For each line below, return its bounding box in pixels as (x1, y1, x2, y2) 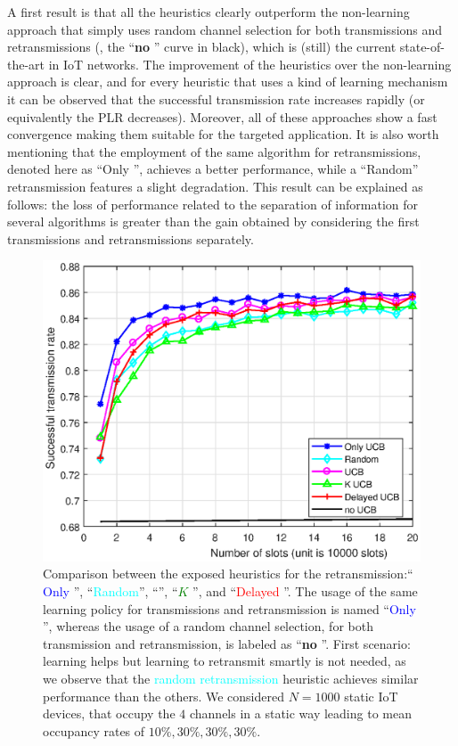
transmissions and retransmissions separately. (7, 229, 254, 248)
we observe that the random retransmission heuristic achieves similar (43, 668, 419, 687)
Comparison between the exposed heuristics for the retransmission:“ (43, 564, 413, 583)
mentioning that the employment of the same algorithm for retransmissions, (7, 142, 421, 160)
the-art (7, 54, 45, 73)
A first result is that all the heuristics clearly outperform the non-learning (7, 3, 410, 20)
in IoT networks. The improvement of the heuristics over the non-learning (48, 54, 452, 73)
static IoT (344, 686, 398, 705)
